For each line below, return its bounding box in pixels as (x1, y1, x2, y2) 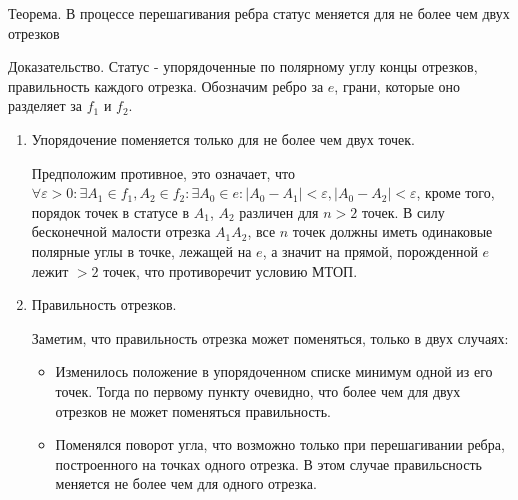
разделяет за (8, 95, 82, 116)
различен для (239, 201, 319, 222)
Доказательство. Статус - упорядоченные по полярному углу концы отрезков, (8, 56, 478, 77)
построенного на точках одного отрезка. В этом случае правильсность (55, 453, 482, 474)
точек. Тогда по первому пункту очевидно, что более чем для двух (55, 380, 461, 401)
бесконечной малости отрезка (31, 221, 211, 242)
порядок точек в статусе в (31, 201, 190, 222)
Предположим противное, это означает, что (31, 162, 296, 183)
